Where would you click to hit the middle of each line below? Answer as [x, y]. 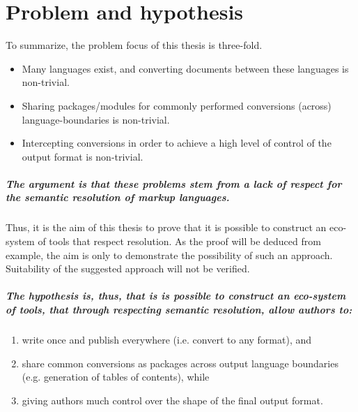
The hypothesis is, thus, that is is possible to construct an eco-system [176, 296]
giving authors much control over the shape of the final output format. [172, 400]
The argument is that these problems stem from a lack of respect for [174, 183]
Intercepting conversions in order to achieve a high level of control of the [177, 143]
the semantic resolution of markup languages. [118, 197]
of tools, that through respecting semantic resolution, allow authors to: [179, 309]
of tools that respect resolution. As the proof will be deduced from [179, 241]
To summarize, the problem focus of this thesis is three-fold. [134, 45]
